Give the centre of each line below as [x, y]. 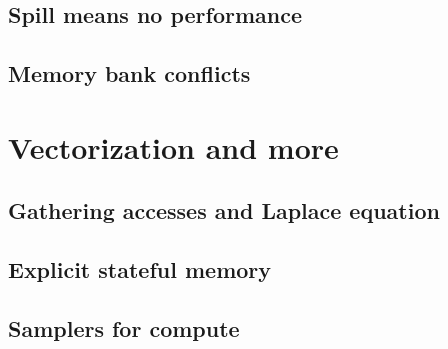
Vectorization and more [173, 146]
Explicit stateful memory [140, 269]
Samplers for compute [124, 327]
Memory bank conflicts [129, 73]
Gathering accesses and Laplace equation [224, 210]
